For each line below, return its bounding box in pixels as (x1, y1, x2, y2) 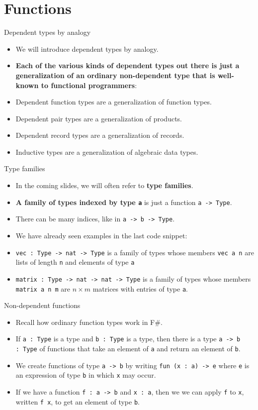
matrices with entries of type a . (92, 283, 188, 294)
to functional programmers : (41, 80, 137, 90)
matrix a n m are (15, 283, 71, 294)
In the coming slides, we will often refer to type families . (15, 180, 193, 191)
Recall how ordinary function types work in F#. (15, 316, 163, 327)
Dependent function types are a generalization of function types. (15, 97, 212, 107)
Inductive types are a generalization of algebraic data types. (15, 146, 198, 157)
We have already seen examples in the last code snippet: (15, 230, 187, 240)
